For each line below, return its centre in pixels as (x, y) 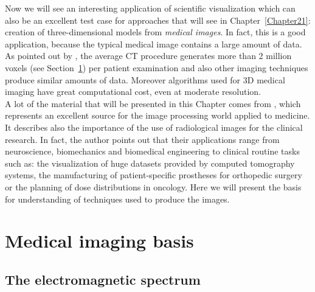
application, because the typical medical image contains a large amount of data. (154, 43)
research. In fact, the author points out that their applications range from (142, 139)
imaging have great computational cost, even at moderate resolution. (133, 92)
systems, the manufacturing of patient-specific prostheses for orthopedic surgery (154, 175)
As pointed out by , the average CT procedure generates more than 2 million (148, 56)
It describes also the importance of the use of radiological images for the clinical (154, 127)
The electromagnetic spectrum (103, 279)
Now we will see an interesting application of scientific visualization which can (150, 8)
